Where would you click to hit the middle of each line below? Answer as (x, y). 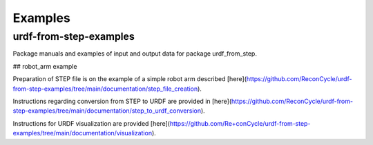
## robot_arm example (45, 66)
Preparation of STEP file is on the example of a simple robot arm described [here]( (130, 79)
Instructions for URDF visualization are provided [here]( (92, 123)
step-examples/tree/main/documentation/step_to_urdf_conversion (107, 111)
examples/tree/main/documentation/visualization (82, 133)
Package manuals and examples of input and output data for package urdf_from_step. (135, 54)
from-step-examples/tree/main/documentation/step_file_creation (105, 89)
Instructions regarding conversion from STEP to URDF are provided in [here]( (122, 101)
